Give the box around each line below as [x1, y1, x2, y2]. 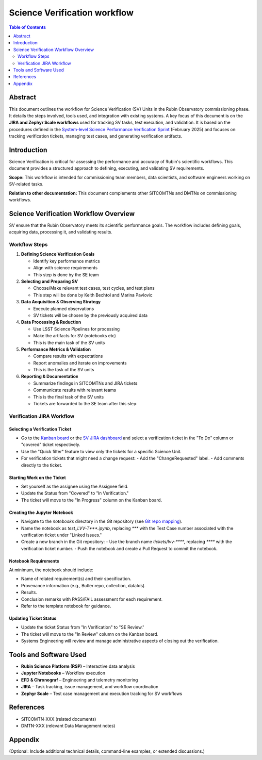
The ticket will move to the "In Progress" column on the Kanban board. [21, 497, 162, 503]
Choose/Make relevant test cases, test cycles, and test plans [33, 285, 155, 291]
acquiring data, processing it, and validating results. [9, 229, 113, 235]
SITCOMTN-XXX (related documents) [21, 716, 97, 722]
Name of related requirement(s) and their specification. [21, 576, 131, 582]
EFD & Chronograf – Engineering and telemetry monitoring [21, 677, 138, 683]
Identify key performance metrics [33, 258, 100, 264]
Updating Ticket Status [9, 615, 57, 621]
